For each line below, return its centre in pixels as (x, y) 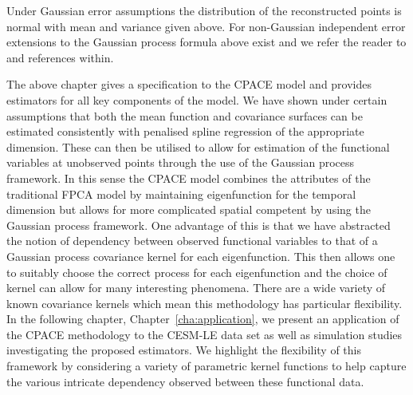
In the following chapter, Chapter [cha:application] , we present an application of (203, 319)
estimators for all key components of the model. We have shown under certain (197, 99)
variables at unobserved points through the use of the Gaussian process (181, 162)
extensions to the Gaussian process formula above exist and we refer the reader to (206, 42)
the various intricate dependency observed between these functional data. (185, 381)
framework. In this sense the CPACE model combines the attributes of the (189, 178)
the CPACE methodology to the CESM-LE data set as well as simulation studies (205, 334)
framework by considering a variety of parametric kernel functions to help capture (206, 366)
